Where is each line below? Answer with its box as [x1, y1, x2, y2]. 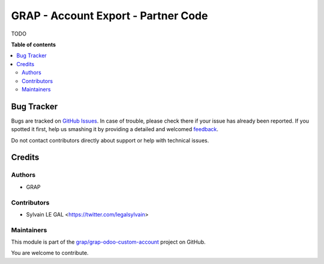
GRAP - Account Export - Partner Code [11, 9, 208, 22]
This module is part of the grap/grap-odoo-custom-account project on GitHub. [11, 238, 206, 246]
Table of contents [11, 41, 56, 48]
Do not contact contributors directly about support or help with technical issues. [11, 137, 209, 144]
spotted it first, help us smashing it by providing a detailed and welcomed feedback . [11, 126, 219, 133]
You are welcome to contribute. [11, 250, 89, 257]
